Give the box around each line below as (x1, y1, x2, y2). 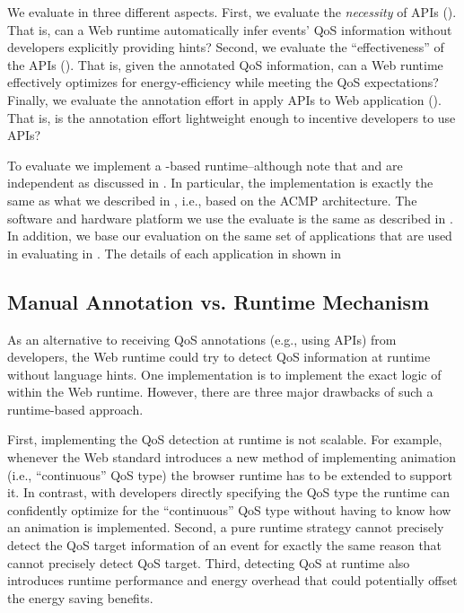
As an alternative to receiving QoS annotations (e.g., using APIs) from (7, 329, 397, 348)
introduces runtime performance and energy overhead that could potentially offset (7, 571, 458, 590)
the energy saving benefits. (7, 588, 153, 607)
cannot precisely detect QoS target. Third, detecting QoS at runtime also (7, 553, 410, 572)
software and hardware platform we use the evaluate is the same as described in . (7, 208, 453, 227)
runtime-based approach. (7, 399, 144, 418)
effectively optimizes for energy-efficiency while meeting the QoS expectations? (7, 73, 439, 92)
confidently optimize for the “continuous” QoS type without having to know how (7, 500, 451, 519)
